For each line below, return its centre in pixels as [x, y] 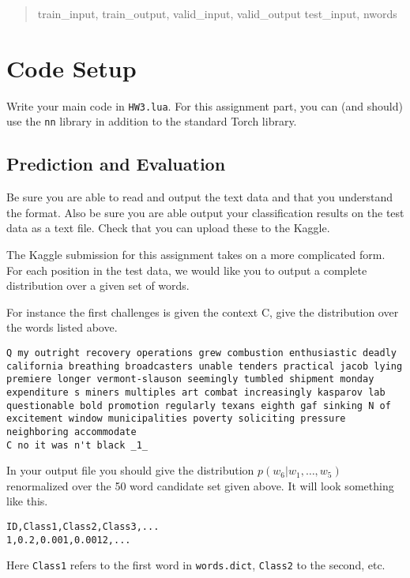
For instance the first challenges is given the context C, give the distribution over [203, 312]
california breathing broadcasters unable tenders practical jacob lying [205, 366]
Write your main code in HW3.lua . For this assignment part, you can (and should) [205, 105]
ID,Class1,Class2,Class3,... [83, 527]
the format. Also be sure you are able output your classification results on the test [205, 212]
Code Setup [71, 68]
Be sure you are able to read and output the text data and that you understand [199, 197]
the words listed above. [62, 327]
